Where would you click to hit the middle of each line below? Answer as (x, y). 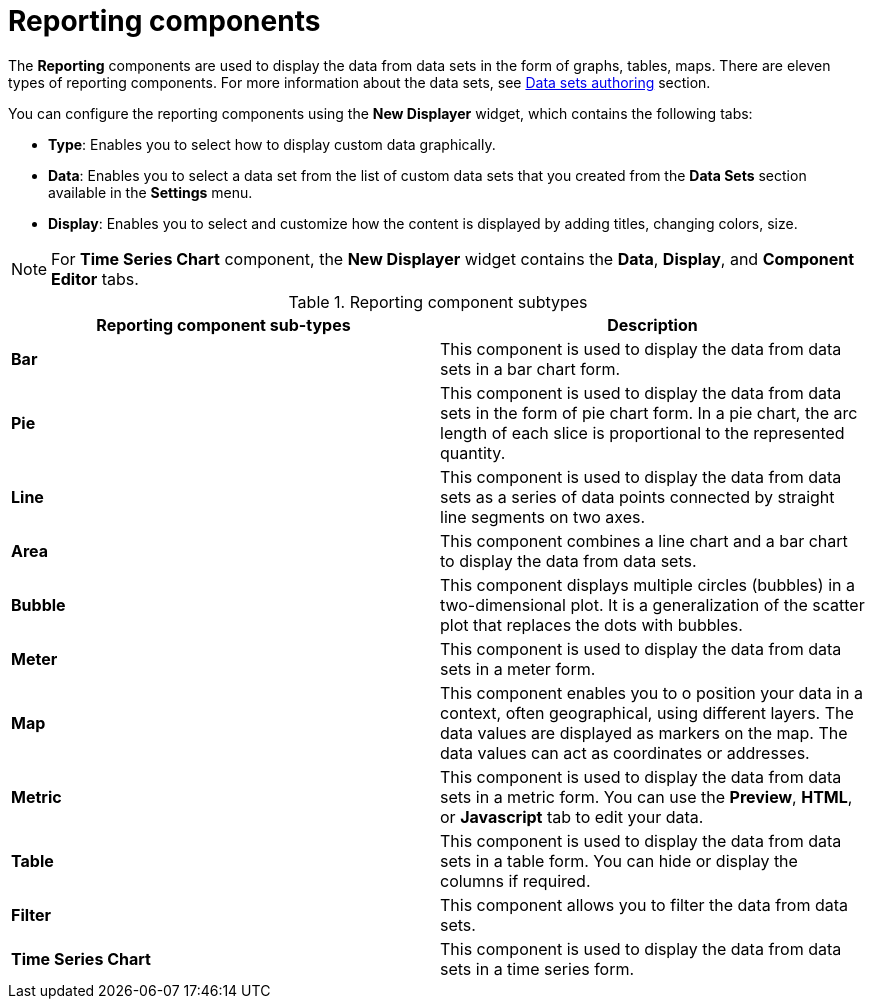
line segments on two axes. (543, 516)
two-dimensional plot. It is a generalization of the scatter (652, 604)
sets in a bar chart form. (530, 368)
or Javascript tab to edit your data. (572, 816)
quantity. (473, 452)
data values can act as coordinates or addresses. (625, 752)
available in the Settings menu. (150, 192)
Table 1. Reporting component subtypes (438, 301)
